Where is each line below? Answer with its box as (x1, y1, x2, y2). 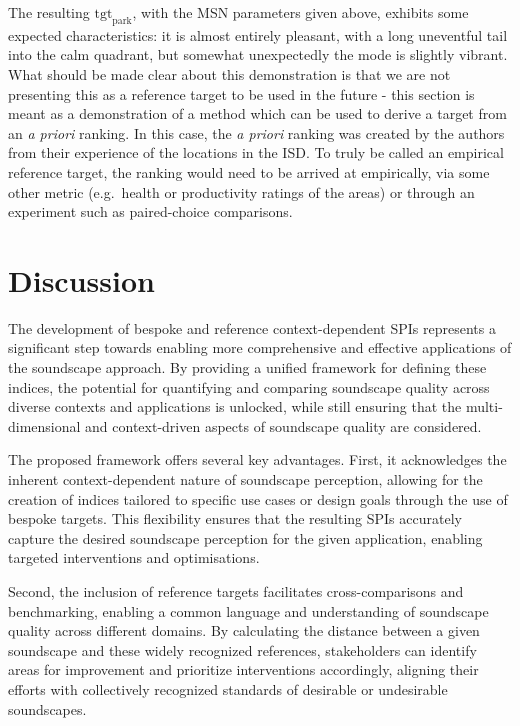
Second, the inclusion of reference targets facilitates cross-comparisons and (8, 580, 464, 601)
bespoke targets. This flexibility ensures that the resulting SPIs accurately (8, 508, 462, 529)
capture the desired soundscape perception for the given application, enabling (8, 527, 483, 548)
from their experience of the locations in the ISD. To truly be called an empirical (8, 142, 504, 163)
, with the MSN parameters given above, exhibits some (132, 2, 469, 22)
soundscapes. (8, 698, 87, 719)
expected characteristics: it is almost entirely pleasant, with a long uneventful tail (8, 24, 508, 45)
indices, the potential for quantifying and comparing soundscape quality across (8, 376, 490, 397)
